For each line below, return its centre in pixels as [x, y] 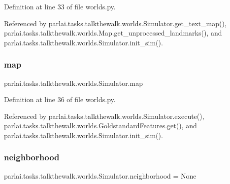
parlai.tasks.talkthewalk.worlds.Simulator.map [73, 83]
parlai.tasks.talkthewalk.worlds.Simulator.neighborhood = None [100, 175]
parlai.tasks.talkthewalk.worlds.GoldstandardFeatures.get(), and [100, 126]
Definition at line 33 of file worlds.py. [60, 6]
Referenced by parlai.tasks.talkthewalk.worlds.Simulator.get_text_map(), [115, 23]
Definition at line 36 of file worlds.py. [60, 99]
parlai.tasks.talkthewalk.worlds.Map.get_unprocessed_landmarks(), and [113, 33]
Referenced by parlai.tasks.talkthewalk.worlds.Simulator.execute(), [104, 116]
